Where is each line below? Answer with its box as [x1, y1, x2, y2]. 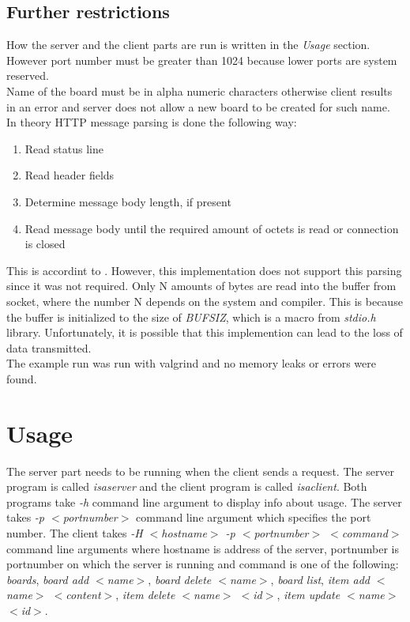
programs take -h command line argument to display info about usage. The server [6, 493, 402, 510]
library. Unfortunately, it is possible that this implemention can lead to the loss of [6, 324, 403, 341]
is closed [24, 236, 66, 252]
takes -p [6, 509, 45, 526]
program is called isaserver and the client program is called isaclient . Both [6, 478, 367, 495]
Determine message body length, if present [24, 193, 231, 209]
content [66, 586, 101, 603]
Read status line [24, 140, 103, 156]
